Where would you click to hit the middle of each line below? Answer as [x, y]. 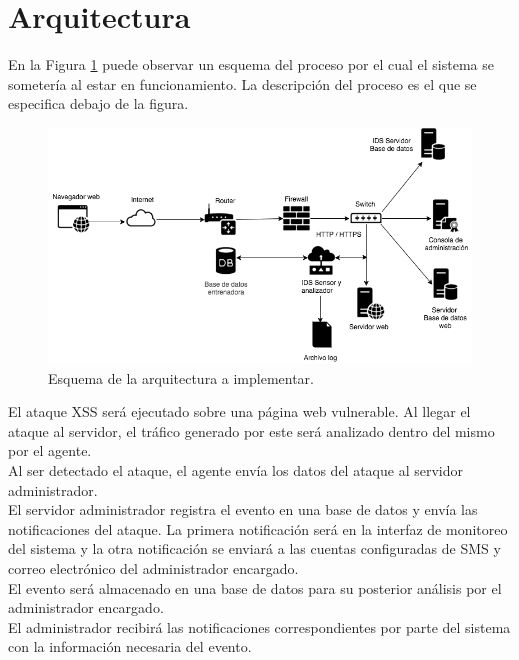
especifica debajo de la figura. [98, 103]
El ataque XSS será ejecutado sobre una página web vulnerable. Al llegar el [239, 411]
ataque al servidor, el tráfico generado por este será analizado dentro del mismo [251, 430]
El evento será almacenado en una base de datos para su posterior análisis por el [255, 587]
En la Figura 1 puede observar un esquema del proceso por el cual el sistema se [251, 64]
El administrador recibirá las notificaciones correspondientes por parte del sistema [259, 626]
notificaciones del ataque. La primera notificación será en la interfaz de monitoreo [258, 528]
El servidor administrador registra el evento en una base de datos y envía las [243, 509]
